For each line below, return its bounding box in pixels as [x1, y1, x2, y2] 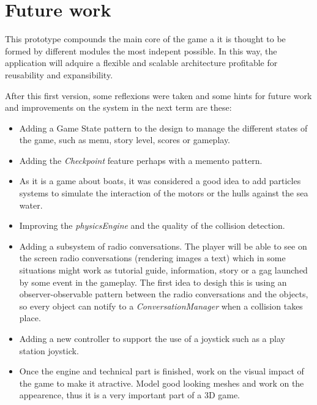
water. [19, 198, 43, 211]
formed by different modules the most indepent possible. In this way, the [5, 44, 277, 57]
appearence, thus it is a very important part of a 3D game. [19, 388, 241, 401]
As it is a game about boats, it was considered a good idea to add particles [19, 174, 301, 187]
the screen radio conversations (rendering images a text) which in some [19, 251, 286, 264]
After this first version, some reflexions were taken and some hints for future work [5, 89, 312, 102]
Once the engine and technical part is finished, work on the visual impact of [19, 365, 304, 377]
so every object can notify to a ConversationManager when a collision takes [19, 299, 303, 312]
